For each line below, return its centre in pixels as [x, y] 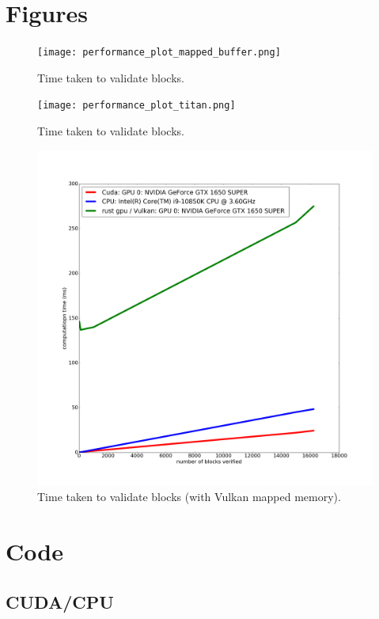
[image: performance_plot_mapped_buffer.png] [159, 53]
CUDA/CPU [60, 601]
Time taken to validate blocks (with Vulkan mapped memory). [189, 497]
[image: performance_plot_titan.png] [136, 106]
